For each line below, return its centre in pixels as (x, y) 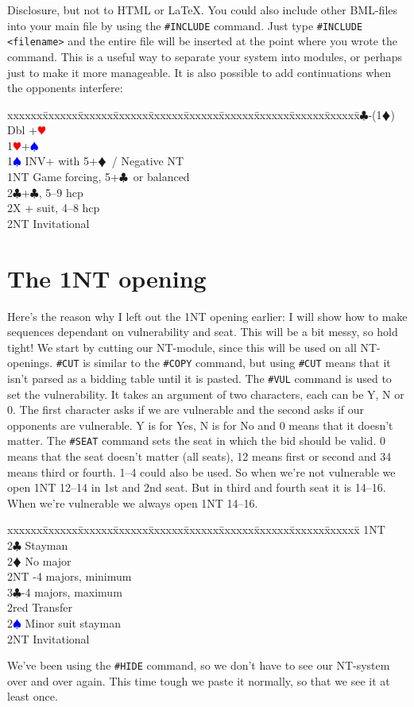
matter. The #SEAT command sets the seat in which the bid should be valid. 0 (196, 440)
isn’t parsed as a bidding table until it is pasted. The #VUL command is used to (199, 378)
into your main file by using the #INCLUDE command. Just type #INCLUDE (185, 25)
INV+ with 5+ (61, 161)
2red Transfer (40, 607)
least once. (33, 696)
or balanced (161, 177)
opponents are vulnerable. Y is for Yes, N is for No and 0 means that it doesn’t (200, 425)
